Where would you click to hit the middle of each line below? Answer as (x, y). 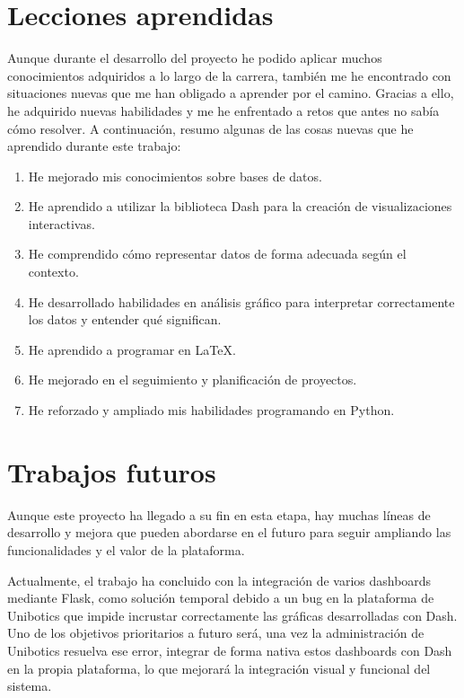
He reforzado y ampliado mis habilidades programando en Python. (211, 410)
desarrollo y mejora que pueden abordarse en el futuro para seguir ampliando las (229, 532)
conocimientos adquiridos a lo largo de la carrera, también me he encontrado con (229, 75)
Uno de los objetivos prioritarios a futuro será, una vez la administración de (216, 633)
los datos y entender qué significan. (125, 319)
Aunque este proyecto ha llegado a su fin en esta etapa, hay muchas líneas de (219, 514)
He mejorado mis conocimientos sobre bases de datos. (175, 176)
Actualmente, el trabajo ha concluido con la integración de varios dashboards (219, 580)
